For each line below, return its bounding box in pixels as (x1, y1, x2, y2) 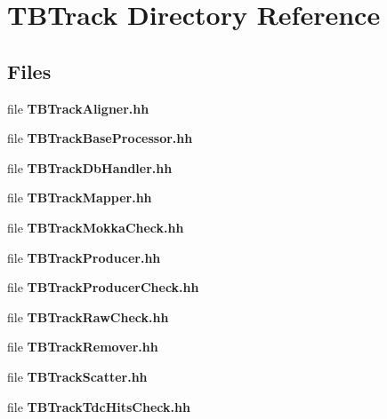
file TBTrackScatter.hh (7, 367, 148, 385)
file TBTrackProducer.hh (7, 248, 161, 266)
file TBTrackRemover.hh (7, 337, 158, 356)
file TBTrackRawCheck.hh (7, 307, 169, 326)
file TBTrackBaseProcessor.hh (7, 129, 193, 147)
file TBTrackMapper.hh (7, 188, 152, 207)
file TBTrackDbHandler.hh (7, 158, 173, 177)
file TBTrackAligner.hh (7, 99, 149, 117)
